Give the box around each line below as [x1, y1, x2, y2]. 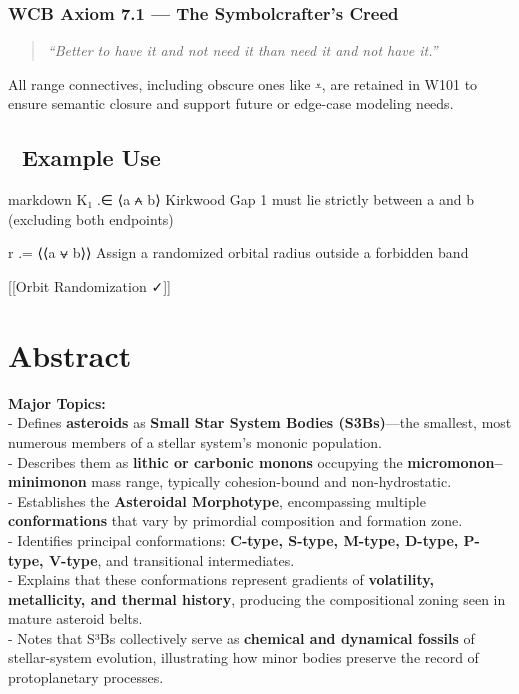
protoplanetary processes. [8, 667, 164, 688]
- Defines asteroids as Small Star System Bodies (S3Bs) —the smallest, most [8, 412, 512, 433]
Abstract [8, 334, 132, 375]
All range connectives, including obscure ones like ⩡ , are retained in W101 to [8, 73, 478, 94]
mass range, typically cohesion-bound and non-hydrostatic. [91, 471, 452, 492]
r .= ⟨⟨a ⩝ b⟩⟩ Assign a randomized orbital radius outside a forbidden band [8, 242, 469, 263]
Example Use [21, 142, 161, 173]
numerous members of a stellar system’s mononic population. [8, 431, 382, 452]
